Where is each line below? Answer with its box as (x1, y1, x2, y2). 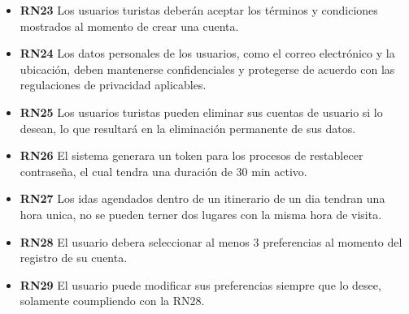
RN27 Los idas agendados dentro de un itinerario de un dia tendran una (20, 190, 385, 207)
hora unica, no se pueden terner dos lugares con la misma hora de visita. (20, 205, 382, 222)
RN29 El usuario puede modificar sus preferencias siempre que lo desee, (20, 276, 381, 293)
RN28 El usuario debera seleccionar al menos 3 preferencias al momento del (20, 233, 402, 250)
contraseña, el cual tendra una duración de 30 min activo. (20, 162, 307, 179)
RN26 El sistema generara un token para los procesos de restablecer (20, 147, 363, 164)
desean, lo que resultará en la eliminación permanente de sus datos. (20, 119, 356, 136)
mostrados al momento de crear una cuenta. (20, 17, 239, 34)
